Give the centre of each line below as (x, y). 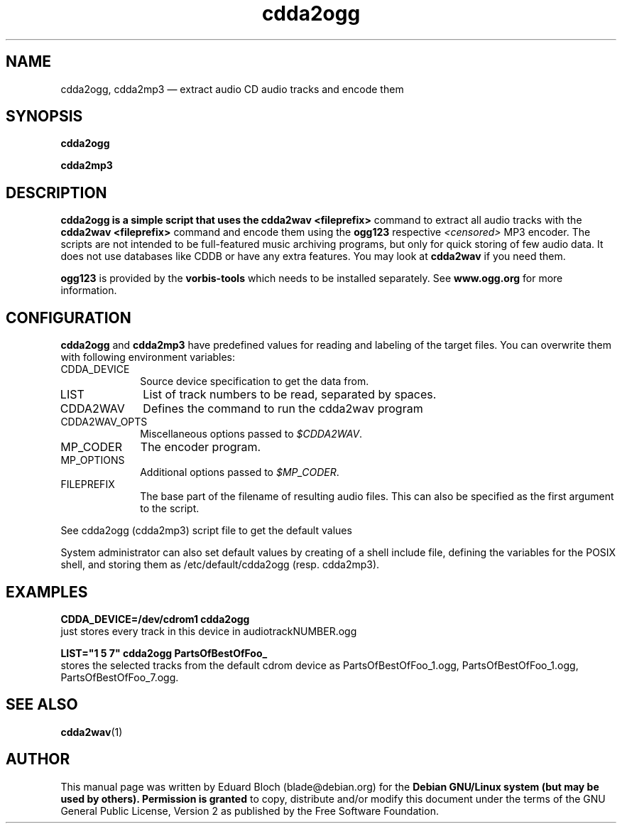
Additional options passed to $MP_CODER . (240, 472)
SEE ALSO (42, 705)
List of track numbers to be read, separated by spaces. (290, 395)
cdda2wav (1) (92, 732)
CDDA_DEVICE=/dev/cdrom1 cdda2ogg (155, 619)
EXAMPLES (47, 592)
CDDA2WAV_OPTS (104, 422)
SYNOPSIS (44, 117)
